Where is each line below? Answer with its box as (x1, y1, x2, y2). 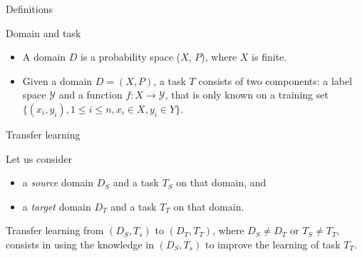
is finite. (252, 49, 287, 64)
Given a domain (22, 73, 93, 88)
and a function (58, 87, 123, 102)
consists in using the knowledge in (6, 236, 154, 251)
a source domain (22, 175, 94, 190)
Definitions (6, 1, 53, 16)
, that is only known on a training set (165, 87, 329, 102)
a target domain (22, 198, 91, 213)
